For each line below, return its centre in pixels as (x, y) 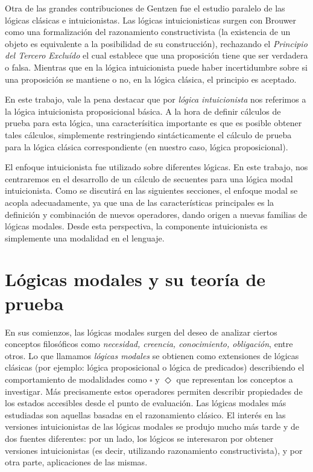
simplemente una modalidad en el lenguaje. (85, 238)
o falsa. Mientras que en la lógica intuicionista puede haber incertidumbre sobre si (156, 67)
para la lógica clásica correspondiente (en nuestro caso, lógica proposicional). (147, 146)
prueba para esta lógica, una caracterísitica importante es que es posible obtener (153, 123)
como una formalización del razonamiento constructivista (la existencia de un (148, 32)
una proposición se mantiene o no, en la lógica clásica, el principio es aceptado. (151, 79)
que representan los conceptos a (235, 379)
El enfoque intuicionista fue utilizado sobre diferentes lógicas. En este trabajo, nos (156, 167)
